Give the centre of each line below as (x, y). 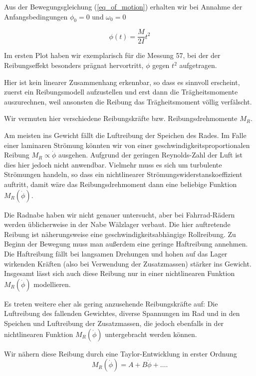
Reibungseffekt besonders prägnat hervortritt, (74, 65)
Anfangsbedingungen (36, 16)
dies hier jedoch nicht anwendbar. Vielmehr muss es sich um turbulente (113, 164)
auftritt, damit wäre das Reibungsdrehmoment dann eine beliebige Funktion (121, 184)
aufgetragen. (198, 65)
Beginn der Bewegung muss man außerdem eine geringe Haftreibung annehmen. (126, 244)
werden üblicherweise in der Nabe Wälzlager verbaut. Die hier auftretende (117, 224)
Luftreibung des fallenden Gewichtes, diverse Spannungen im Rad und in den (122, 313)
